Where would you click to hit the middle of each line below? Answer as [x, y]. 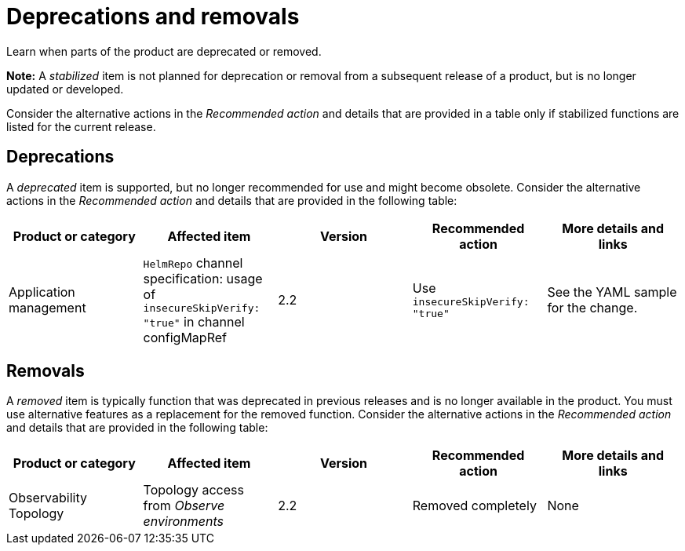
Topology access [193, 490]
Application [42, 292]
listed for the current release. [81, 126]
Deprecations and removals [153, 16]
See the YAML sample [612, 292]
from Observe [184, 506]
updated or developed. [65, 89]
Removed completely [474, 506]
